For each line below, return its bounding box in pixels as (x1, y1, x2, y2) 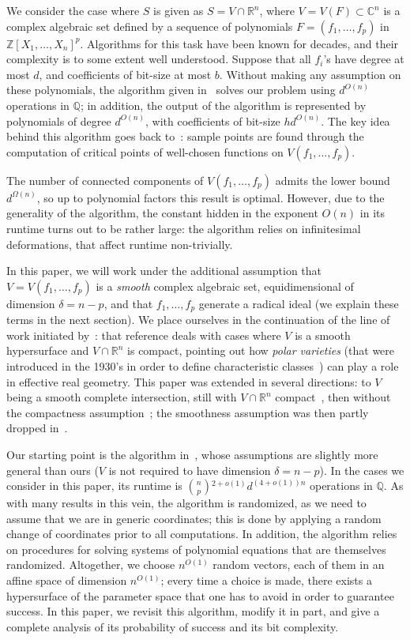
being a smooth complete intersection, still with (6, 389, 237, 405)
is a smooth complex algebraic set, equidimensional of (96, 277, 354, 294)
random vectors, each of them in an (213, 556, 385, 573)
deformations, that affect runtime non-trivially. (6, 235, 233, 252)
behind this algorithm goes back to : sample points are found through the (6, 128, 364, 145)
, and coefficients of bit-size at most (39, 66, 212, 82)
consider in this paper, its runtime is (6, 477, 182, 494)
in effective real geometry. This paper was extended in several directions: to (6, 373, 371, 390)
